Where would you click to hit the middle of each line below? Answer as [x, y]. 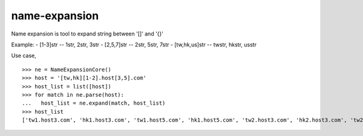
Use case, [24, 56]
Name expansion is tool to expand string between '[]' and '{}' [87, 34]
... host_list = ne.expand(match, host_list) [94, 103]
